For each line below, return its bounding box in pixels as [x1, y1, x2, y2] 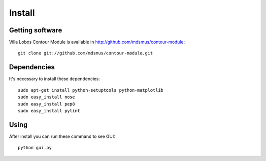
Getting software [9, 26, 63, 34]
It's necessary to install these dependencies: [9, 76, 100, 82]
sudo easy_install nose [18, 94, 75, 100]
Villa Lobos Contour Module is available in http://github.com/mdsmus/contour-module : [9, 39, 185, 45]
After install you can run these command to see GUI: [9, 133, 115, 139]
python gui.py [18, 145, 52, 151]
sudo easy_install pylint [18, 108, 81, 113]
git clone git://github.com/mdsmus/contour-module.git [18, 51, 153, 56]
